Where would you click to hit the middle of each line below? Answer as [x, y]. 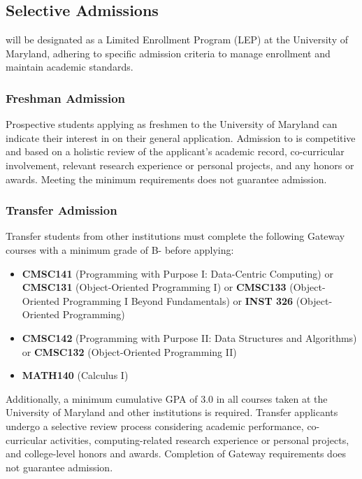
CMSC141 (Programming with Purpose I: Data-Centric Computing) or [178, 273]
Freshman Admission [66, 98]
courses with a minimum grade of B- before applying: [120, 249]
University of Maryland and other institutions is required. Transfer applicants [172, 412]
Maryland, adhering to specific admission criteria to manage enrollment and [168, 53]
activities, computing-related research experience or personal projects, [200, 439]
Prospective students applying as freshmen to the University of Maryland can [172, 124]
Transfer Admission [61, 210]
